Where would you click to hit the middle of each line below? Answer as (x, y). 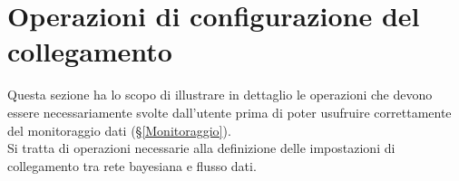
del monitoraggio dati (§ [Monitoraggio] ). (119, 130)
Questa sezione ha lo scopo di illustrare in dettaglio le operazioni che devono (220, 95)
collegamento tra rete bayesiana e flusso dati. (132, 165)
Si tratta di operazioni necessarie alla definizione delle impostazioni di (201, 148)
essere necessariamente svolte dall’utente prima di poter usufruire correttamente (229, 112)
